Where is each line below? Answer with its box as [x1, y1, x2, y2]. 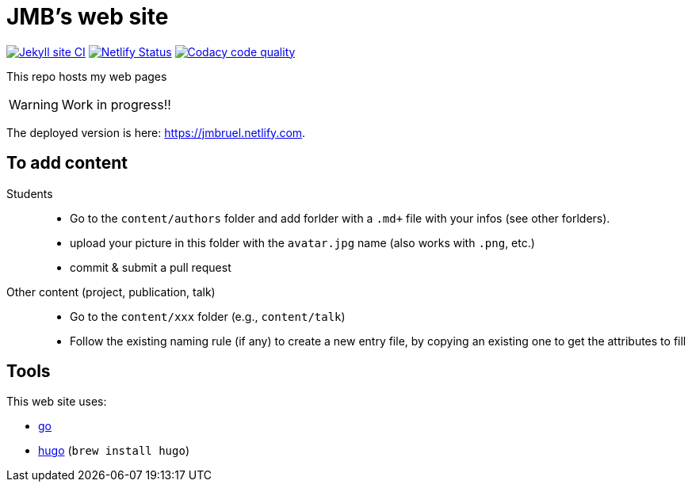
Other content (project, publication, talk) [6, 284, 216, 299]
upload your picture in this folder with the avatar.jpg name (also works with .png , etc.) [70, 235, 535, 250]
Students [6, 186, 53, 200]
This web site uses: [6, 395, 107, 409]
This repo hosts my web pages [6, 69, 167, 83]
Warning [9, 96, 59, 112]
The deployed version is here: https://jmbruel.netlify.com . [6, 125, 306, 139]
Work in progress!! [61, 96, 171, 112]
